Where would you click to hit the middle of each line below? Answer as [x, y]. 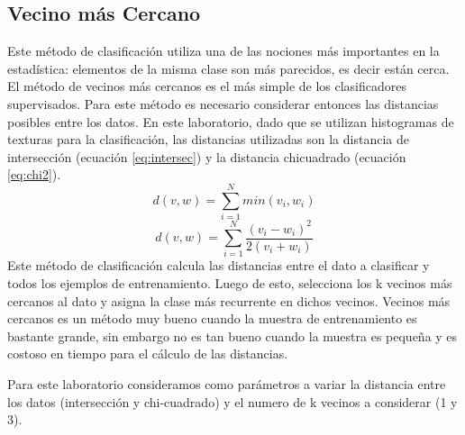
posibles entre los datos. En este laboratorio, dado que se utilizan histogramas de [231, 121]
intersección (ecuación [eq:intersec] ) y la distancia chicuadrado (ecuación [207, 156]
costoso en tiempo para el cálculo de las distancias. [148, 353]
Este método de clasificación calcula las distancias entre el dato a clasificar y [219, 265]
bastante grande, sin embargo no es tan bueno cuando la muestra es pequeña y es [232, 335]
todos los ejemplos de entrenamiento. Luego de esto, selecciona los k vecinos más [230, 282]
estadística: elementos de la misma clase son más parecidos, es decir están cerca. [228, 68]
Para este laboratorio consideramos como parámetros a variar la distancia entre [227, 383]
